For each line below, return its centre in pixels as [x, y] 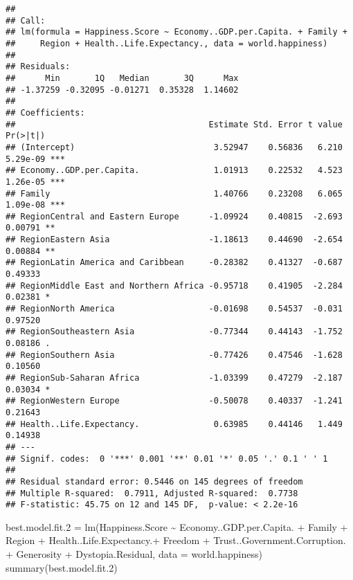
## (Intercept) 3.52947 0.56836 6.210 [174, 147]
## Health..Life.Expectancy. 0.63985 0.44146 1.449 [174, 424]
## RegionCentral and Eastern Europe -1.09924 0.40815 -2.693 [174, 216]
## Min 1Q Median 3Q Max [122, 78]
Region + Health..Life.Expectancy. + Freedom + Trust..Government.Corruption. [176, 540]
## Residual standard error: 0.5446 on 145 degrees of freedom [154, 481]
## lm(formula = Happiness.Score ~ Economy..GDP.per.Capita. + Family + [176, 32]
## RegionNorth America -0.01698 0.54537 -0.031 [174, 309]
